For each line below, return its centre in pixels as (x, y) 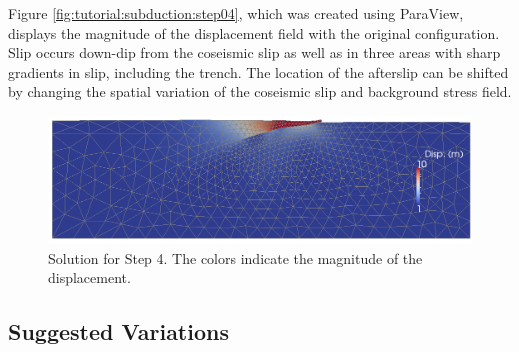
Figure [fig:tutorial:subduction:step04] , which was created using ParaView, (236, 13)
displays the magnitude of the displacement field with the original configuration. (254, 32)
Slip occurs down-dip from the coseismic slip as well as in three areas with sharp (254, 52)
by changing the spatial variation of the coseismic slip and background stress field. (260, 91)
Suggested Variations (118, 331)
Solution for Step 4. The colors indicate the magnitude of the (235, 257)
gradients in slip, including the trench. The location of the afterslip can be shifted (258, 71)
